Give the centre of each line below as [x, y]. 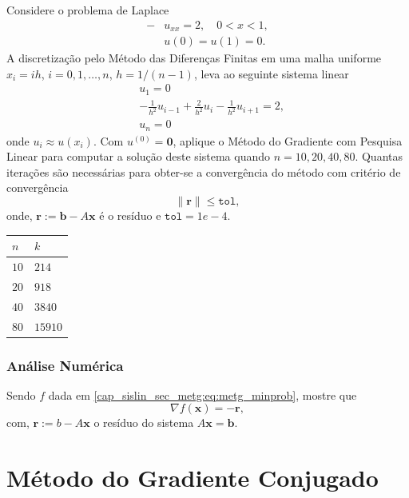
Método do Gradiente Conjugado [193, 478]
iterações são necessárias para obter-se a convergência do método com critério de [204, 171]
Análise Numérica [65, 365]
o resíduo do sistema [144, 422]
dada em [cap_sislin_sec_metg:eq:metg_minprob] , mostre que [203, 394]
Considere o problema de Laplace [88, 10]
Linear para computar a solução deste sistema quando [138, 156]
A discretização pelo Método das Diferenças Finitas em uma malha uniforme [194, 58]
